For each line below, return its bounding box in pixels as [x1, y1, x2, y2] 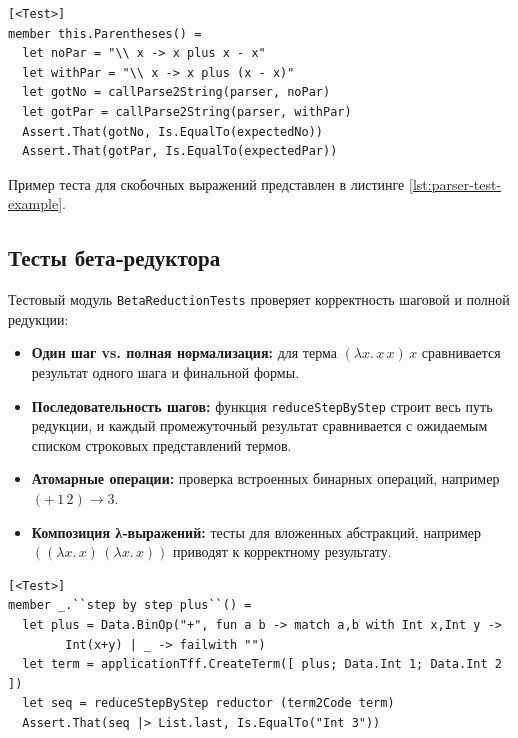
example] [8, 193, 63, 214]
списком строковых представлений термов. [31, 434, 292, 455]
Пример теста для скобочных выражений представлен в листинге [8, 173, 405, 194]
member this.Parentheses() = [8, 26, 202, 41]
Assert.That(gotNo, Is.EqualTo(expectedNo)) [22, 124, 323, 139]
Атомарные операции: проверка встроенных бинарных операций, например [31, 468, 500, 489]
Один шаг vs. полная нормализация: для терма [31, 342, 337, 363]
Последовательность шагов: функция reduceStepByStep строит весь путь [31, 395, 493, 416]
